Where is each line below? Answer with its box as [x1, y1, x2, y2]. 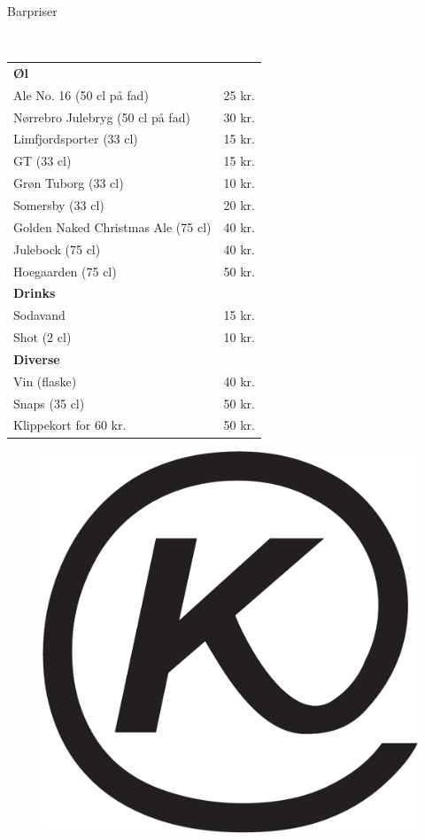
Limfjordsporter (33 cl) [13, 129, 138, 148]
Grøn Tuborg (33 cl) [13, 174, 124, 192]
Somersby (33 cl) [13, 196, 104, 214]
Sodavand [13, 306, 66, 324]
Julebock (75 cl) [13, 239, 101, 258]
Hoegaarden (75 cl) [13, 261, 117, 280]
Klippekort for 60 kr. [13, 416, 127, 434]
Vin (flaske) [13, 371, 77, 390]
